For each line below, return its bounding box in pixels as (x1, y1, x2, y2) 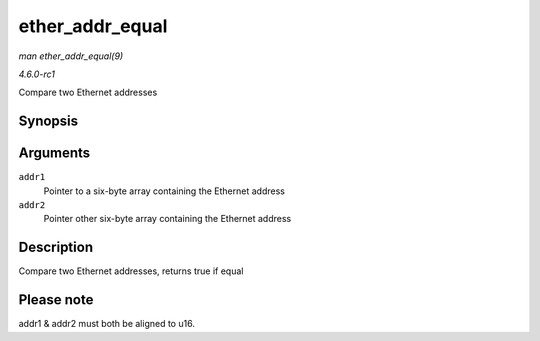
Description (18, 239, 94, 256)
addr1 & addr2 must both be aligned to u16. (18, 318, 195, 330)
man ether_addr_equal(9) (18, 50, 124, 62)
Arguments (18, 145, 91, 162)
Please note (18, 291, 94, 309)
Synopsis (18, 113, 79, 130)
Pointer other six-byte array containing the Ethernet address (43, 213, 292, 225)
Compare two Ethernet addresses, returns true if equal (18, 265, 244, 277)
